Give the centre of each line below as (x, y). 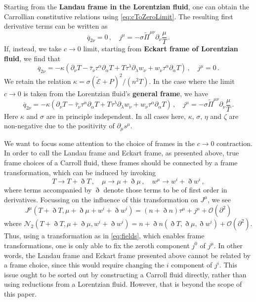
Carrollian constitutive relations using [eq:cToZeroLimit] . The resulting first (119, 16)
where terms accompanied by (48, 190)
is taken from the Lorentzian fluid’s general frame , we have (116, 93)
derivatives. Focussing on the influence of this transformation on (101, 199)
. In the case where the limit (192, 81)
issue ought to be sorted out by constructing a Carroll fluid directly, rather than (125, 274)
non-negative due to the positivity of (59, 126)
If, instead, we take (33, 49)
